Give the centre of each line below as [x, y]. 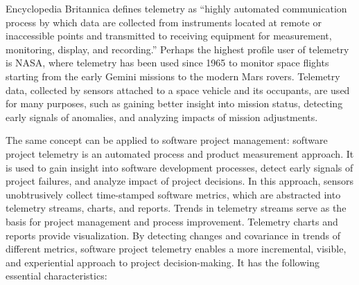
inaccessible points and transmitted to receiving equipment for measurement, [169, 36]
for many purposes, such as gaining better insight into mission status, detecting [174, 103]
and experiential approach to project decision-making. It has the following [163, 262]
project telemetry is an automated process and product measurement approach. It [180, 153]
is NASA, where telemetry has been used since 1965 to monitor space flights [167, 63]
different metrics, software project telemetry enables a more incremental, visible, [176, 249]
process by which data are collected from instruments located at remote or [164, 22]
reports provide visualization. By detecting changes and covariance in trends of [173, 235]
